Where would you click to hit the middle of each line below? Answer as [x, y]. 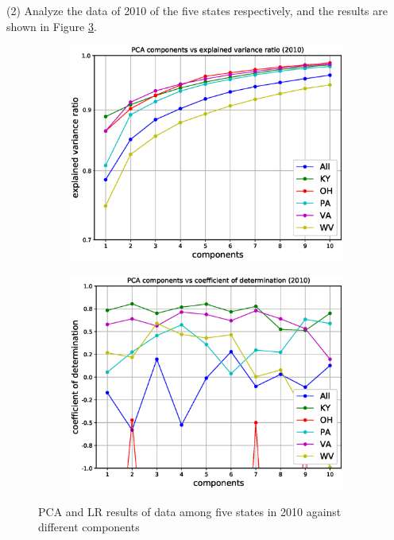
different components [89, 527]
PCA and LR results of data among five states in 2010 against [190, 511]
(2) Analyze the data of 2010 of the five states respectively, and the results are [197, 10]
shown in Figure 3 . [52, 26]
